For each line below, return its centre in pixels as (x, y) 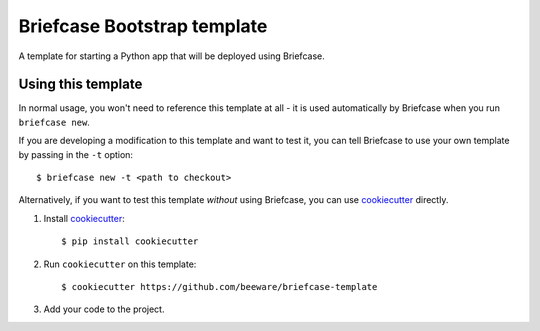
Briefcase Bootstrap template (143, 26)
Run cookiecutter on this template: (120, 264)
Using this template (80, 84)
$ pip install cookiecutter (130, 241)
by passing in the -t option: (76, 154)
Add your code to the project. (104, 309)
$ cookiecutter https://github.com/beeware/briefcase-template (219, 286)
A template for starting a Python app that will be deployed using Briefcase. (171, 56)
